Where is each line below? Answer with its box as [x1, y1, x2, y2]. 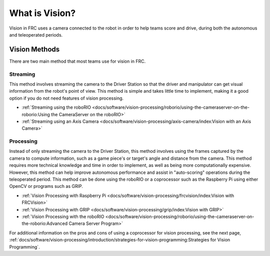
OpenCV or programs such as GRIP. [9, 183, 83, 189]
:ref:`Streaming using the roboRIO [21, 104, 91, 110]
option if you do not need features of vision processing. [9, 95, 124, 101]
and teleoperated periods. [9, 32, 63, 38]
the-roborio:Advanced [21, 220, 68, 226]
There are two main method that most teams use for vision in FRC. [9, 58, 146, 64]
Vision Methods [9, 45, 60, 54]
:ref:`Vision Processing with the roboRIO [21, 213, 104, 219]
